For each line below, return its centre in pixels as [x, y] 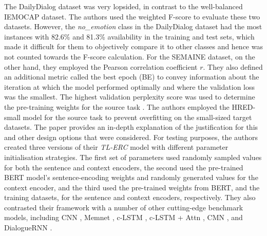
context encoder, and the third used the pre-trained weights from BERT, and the [132, 187]
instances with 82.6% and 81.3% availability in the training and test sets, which [129, 36]
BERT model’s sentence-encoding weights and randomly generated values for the [131, 177]
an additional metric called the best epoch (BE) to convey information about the [132, 77]
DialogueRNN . [28, 228]
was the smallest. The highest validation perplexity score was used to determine [130, 97]
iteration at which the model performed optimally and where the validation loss [129, 86]
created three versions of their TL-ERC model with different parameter [116, 147]
